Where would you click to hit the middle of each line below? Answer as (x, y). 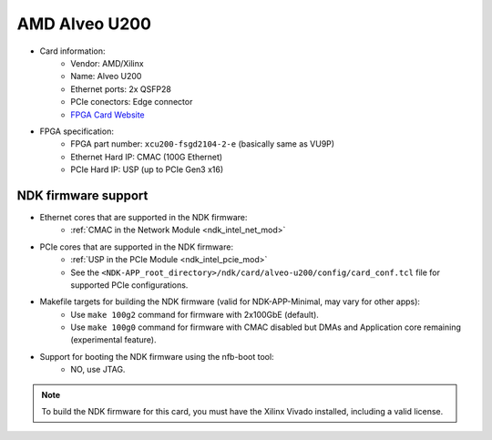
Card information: (72, 51)
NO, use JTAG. (98, 370)
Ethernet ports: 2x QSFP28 (121, 89)
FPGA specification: (77, 131)
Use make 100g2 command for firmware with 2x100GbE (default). (195, 314)
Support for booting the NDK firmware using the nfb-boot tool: (157, 356)
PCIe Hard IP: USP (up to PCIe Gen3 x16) (147, 169)
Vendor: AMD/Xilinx (108, 63)
